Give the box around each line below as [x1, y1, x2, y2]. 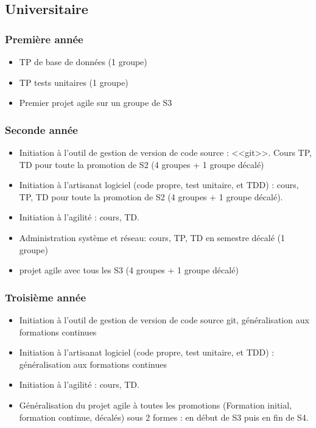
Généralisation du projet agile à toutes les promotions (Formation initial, [19, 398, 292, 411]
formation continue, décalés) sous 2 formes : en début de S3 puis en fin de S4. [19, 410, 309, 423]
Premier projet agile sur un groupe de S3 [19, 96, 172, 109]
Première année [5, 31, 83, 46]
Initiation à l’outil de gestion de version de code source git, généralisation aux [19, 313, 309, 326]
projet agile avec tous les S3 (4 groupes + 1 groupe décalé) [19, 264, 239, 276]
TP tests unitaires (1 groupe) [19, 75, 128, 88]
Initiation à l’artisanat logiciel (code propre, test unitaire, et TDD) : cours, [19, 178, 299, 191]
